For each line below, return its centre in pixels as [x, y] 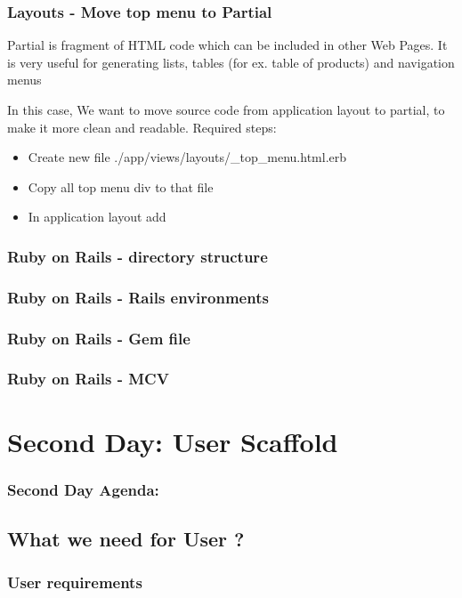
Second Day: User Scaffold [173, 441]
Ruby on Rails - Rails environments [138, 297]
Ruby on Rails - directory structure [138, 256]
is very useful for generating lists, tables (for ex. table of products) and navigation [231, 62]
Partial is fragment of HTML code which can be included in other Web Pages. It [227, 45]
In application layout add [97, 217]
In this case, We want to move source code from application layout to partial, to [226, 109]
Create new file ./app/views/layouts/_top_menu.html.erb [187, 157]
